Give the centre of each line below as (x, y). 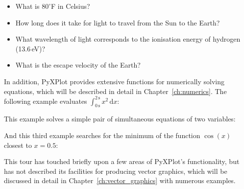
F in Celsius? (70, 6)
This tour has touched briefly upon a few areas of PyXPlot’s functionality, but (122, 161)
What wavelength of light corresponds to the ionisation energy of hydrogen (128, 39)
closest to (18, 145)
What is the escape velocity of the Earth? (78, 65)
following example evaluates (46, 101)
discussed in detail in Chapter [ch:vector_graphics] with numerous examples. (120, 180)
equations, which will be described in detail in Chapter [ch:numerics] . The (115, 91)
